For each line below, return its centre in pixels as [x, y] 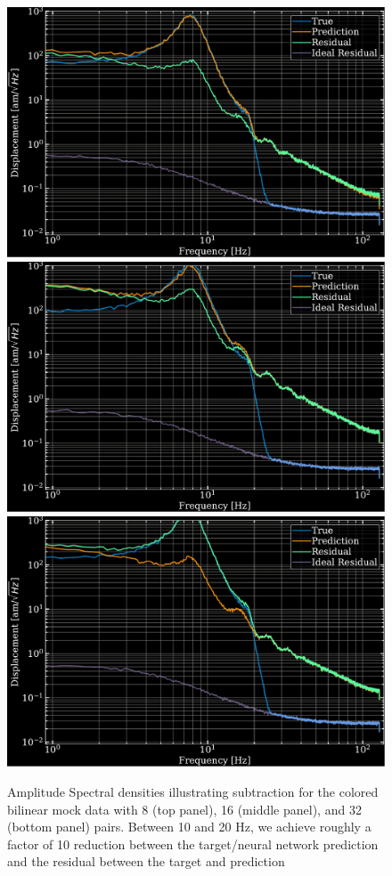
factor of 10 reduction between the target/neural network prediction [193, 844]
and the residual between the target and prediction [146, 861]
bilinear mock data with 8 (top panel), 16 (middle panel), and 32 [184, 809]
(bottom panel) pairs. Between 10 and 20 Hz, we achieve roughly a [189, 827]
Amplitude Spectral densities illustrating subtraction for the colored [193, 792]
